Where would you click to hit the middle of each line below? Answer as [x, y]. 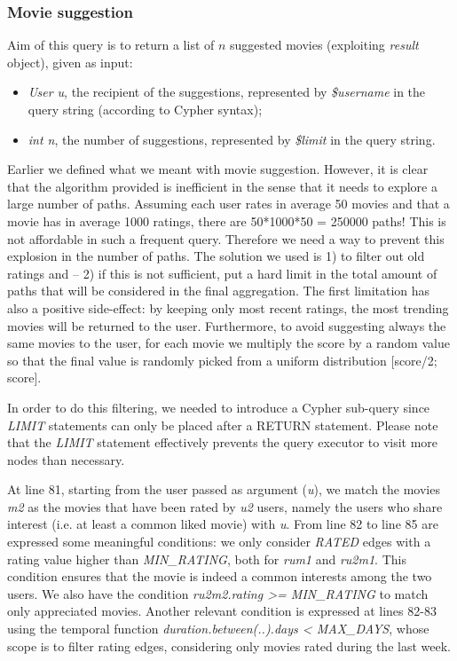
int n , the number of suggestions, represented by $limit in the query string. [232, 139]
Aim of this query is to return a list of [111, 45]
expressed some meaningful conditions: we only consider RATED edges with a [219, 542]
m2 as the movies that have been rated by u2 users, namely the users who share [225, 506]
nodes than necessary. [66, 459]
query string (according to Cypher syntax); [145, 109]
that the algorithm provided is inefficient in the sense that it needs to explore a [222, 186]
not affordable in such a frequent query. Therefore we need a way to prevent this [226, 238]
